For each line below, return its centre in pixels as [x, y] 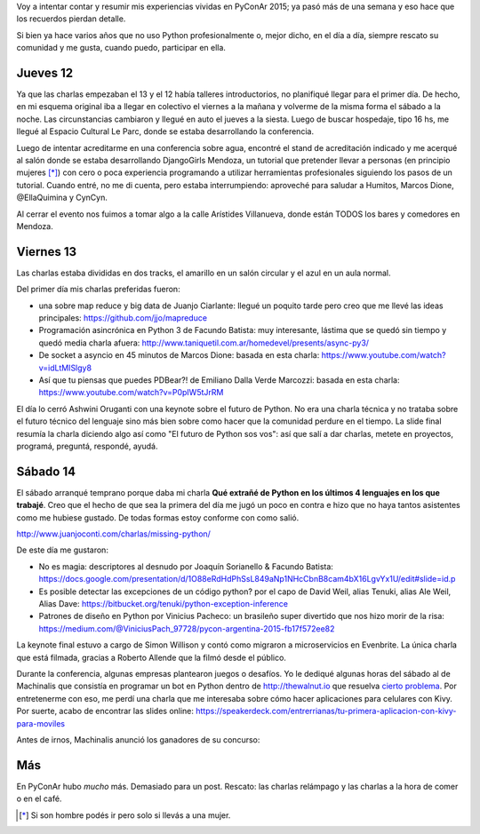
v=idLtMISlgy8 [65, 368]
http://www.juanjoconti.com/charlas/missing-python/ [113, 534]
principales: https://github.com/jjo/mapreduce [123, 318]
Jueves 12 [45, 72]
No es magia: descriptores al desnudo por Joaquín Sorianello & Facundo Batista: [186, 566]
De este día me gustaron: [62, 550]
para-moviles [41, 723]
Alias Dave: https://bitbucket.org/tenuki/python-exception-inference [164, 604]
